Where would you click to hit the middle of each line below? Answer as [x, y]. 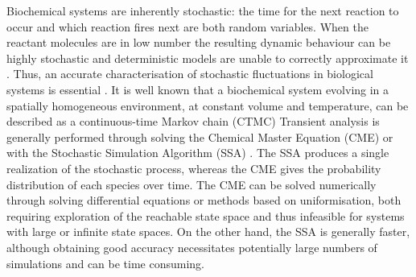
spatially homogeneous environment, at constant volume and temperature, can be [208, 105]
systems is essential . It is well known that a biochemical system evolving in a [198, 89]
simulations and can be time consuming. [106, 263]
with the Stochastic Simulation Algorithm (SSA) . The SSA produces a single [198, 153]
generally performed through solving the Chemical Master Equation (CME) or [200, 136]
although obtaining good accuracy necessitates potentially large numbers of [192, 247]
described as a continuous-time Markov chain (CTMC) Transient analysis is [193, 121]
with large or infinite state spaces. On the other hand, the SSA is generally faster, [208, 232]
